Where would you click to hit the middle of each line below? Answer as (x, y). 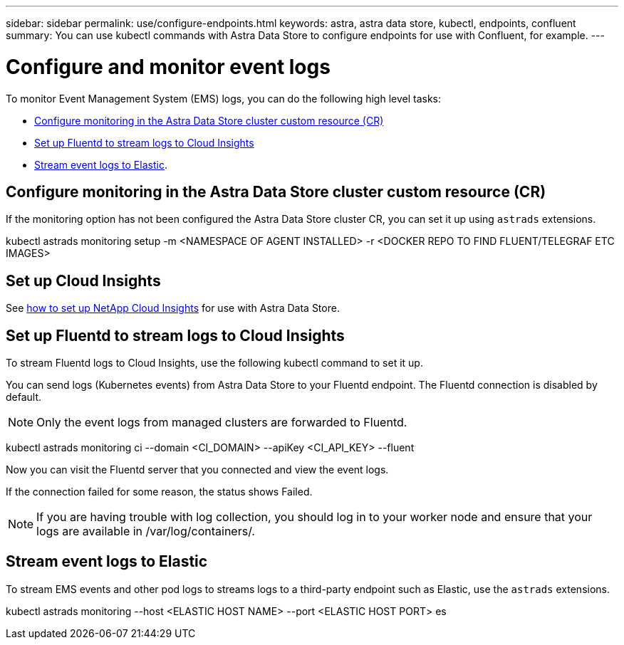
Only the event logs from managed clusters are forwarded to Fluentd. (222, 423)
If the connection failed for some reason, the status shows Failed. (159, 492)
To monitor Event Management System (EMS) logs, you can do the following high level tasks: (224, 98)
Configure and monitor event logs (168, 67)
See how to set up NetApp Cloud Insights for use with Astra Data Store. (173, 308)
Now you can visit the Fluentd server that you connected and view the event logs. (197, 470)
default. (24, 397)
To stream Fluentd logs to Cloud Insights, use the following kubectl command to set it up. (214, 363)
